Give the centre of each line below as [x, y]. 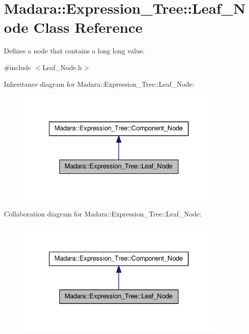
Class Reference [88, 27]
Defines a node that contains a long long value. [75, 51]
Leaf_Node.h [62, 67]
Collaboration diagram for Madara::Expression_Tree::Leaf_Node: [103, 214]
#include [18, 67]
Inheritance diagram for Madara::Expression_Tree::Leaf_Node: [99, 83]
